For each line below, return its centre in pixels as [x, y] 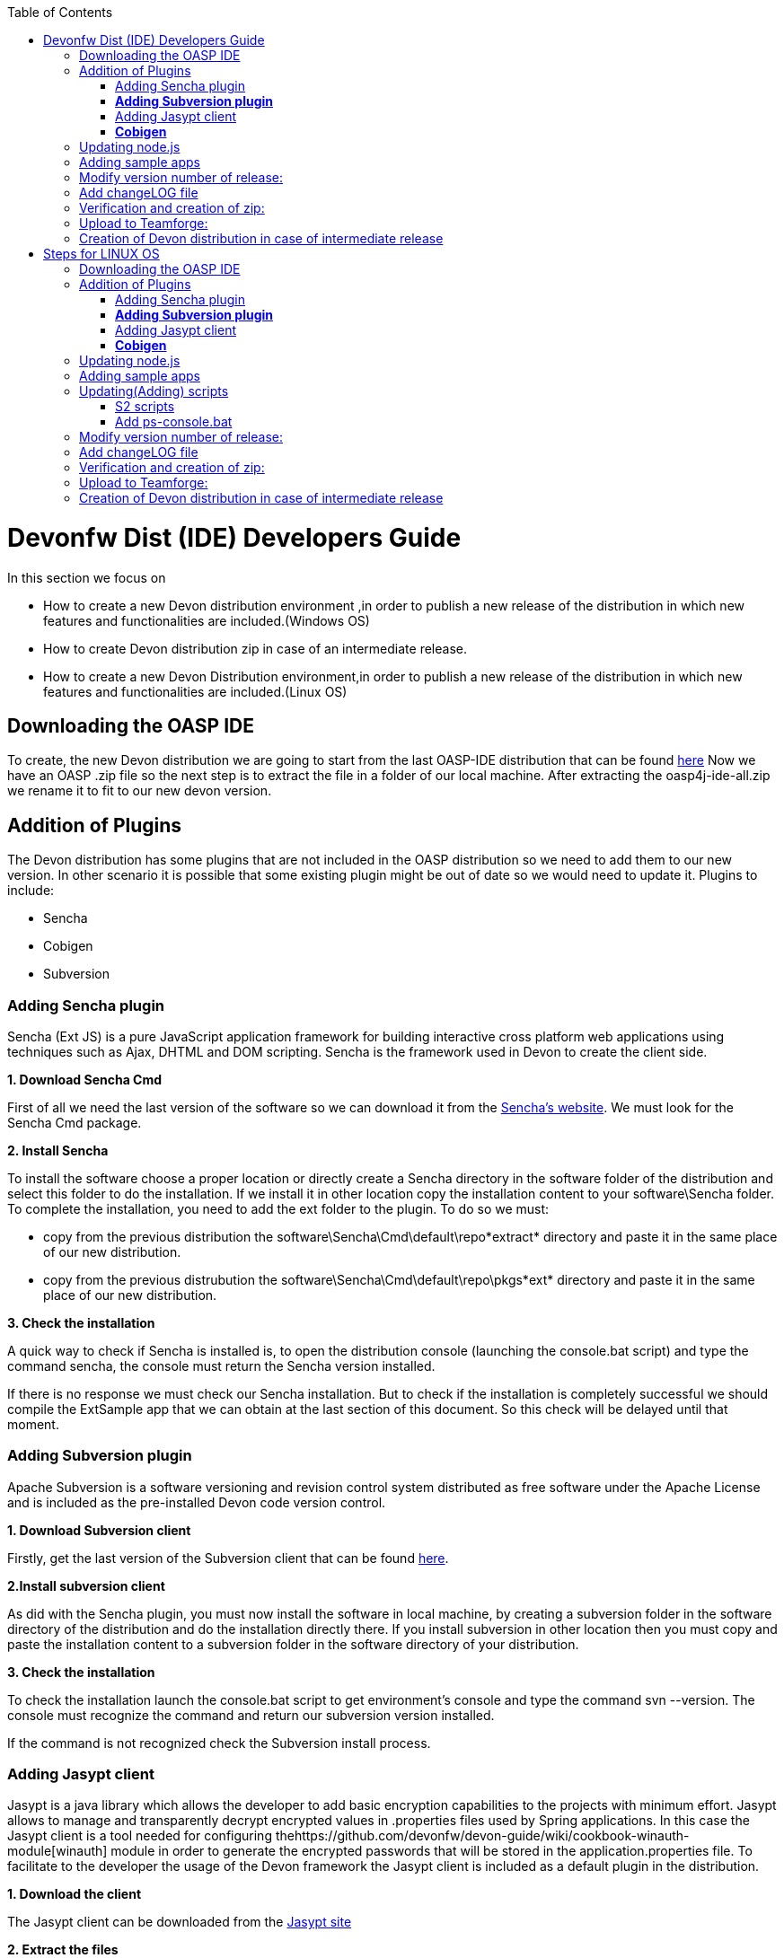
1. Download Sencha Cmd [85, 1079]
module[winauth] [57, 1851]
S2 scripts [145, 406]
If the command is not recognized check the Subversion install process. [219, 1743]
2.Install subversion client [86, 1585]
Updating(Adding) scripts [154, 391]
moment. [33, 1424]
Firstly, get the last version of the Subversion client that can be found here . [228, 1558]
